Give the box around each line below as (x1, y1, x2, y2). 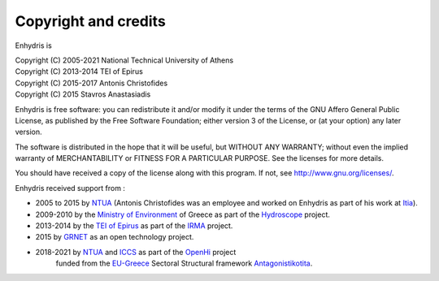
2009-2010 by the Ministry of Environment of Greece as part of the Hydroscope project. (35, 210, 331, 219)
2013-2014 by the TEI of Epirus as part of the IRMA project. (35, 221, 233, 231)
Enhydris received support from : (15, 183, 126, 192)
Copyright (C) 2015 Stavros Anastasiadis (15, 89, 151, 99)
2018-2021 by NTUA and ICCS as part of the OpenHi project (35, 247, 237, 257)
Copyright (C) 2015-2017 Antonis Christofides (15, 78, 168, 88)
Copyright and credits (15, 12, 166, 30)
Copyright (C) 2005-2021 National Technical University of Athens (15, 55, 234, 65)
